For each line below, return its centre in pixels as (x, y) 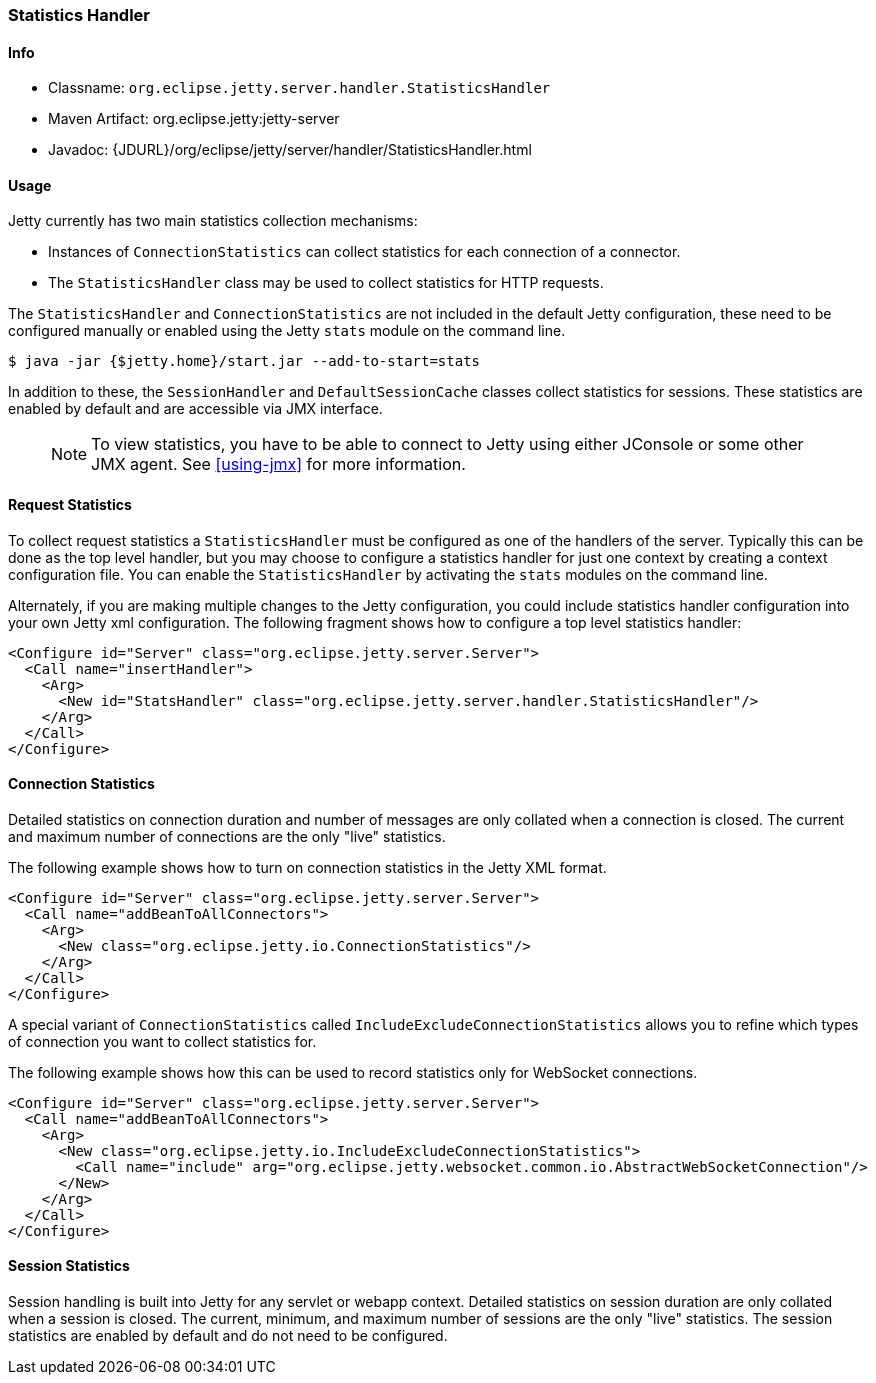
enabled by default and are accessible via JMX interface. (195, 409)
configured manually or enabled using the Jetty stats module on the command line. (287, 331)
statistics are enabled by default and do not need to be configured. (228, 1336)
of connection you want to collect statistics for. (162, 1041)
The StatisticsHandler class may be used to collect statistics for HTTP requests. (326, 283)
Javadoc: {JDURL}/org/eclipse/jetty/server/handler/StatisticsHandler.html (290, 150)
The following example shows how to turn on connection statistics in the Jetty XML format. (307, 867)
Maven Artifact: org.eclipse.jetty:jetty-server (194, 119)
